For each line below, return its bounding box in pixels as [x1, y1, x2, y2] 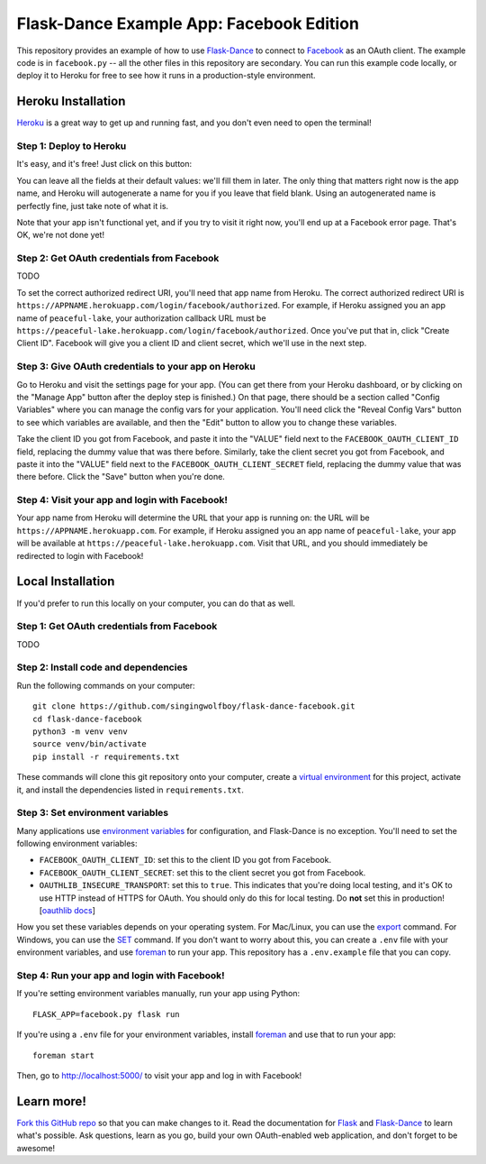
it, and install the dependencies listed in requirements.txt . [16, 784, 245, 795]
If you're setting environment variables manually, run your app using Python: [16, 988, 301, 999]
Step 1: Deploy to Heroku [16, 140, 127, 152]
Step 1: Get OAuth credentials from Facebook [16, 620, 218, 633]
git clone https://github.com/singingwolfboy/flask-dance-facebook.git [32, 701, 355, 711]
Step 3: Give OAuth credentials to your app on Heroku [16, 361, 256, 373]
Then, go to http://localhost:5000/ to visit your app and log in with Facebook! [16, 1069, 302, 1081]
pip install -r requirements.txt [32, 751, 180, 762]
